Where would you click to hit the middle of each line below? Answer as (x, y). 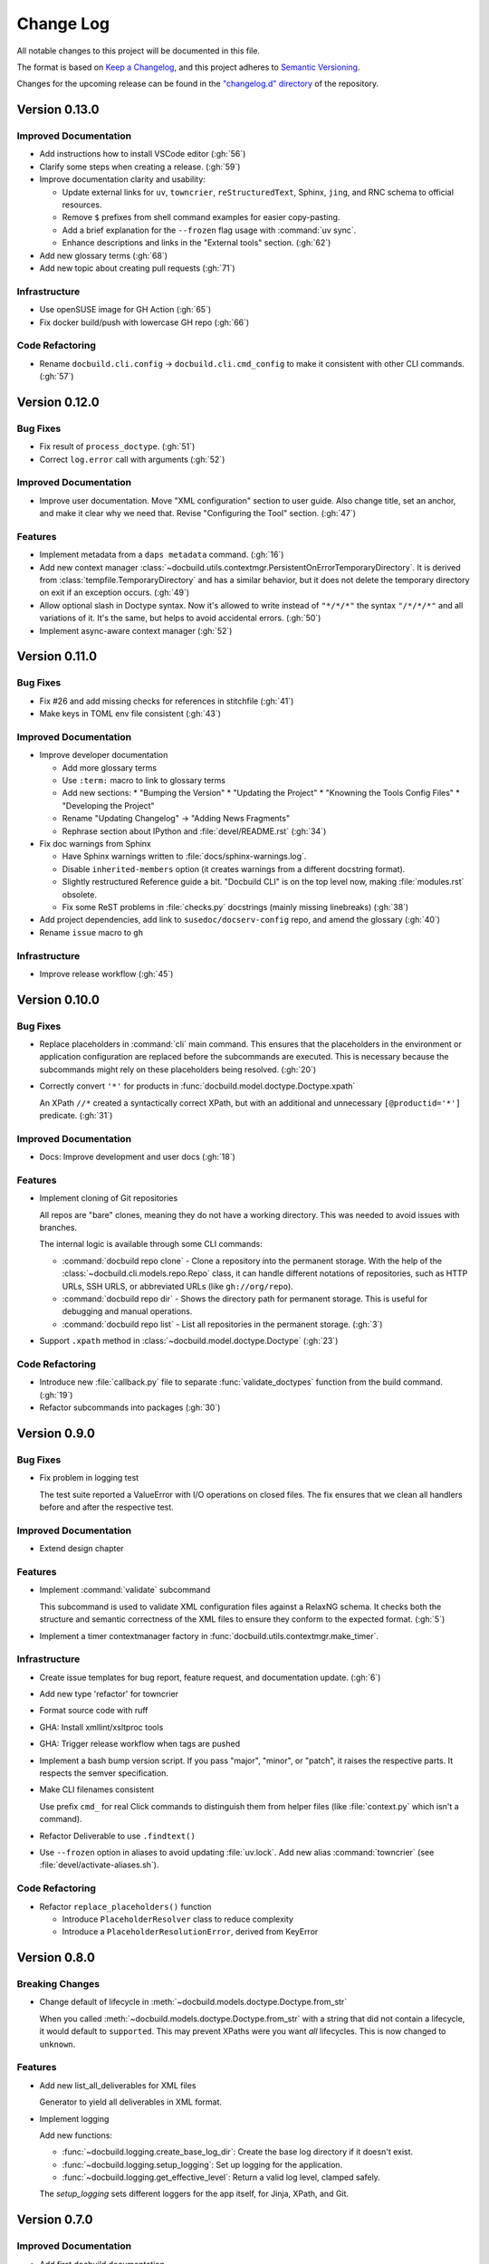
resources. (82, 205)
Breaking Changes (58, 1984)
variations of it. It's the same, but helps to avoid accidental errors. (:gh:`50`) (180, 618)
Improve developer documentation (104, 755)
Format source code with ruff (94, 1711)
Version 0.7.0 (55, 2220)
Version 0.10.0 (58, 999)
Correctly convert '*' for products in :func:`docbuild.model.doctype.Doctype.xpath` (197, 1086)
